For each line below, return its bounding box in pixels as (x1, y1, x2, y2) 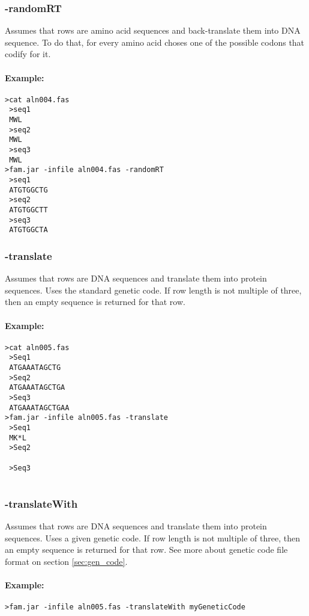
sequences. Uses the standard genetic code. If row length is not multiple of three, (5, 283, 302, 296)
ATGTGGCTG (9, 185, 48, 194)
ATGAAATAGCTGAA (9, 403, 70, 412)
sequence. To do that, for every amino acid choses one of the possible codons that (5, 35, 305, 48)
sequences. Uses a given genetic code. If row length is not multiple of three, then (5, 531, 300, 544)
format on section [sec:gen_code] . (5, 555, 128, 567)
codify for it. (5, 48, 51, 60)
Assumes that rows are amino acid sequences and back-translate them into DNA (5, 24, 301, 37)
